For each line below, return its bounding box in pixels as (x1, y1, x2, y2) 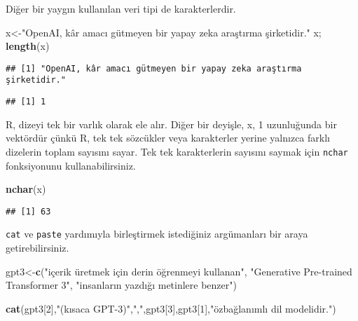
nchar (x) (6, 182, 46, 196)
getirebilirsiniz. (6, 240, 69, 255)
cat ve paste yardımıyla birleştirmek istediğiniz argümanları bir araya (6, 226, 308, 241)
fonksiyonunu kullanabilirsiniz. (6, 158, 136, 172)
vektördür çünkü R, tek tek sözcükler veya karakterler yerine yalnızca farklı (6, 130, 330, 145)
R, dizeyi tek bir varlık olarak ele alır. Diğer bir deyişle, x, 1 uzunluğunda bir (6, 116, 337, 131)
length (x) (6, 39, 50, 53)
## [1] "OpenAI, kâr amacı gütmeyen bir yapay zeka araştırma (6, 63, 302, 74)
